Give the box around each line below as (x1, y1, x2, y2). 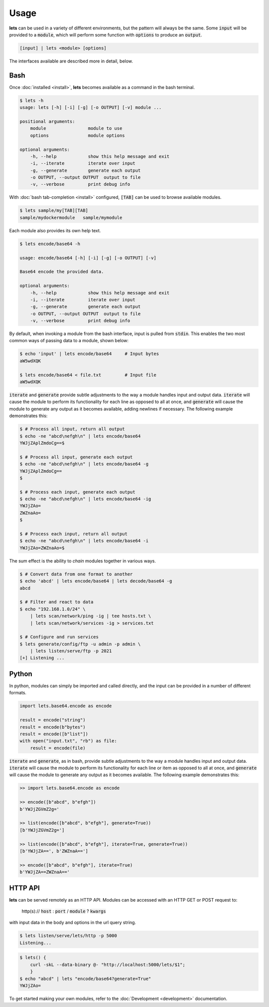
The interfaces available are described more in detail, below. (9, 58, 133, 64)
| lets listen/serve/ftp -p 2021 (30, 648, 112, 654)
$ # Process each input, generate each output (19, 489, 135, 495)
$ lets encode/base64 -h (19, 241, 81, 247)
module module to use (30, 125, 123, 131)
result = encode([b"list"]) (19, 731, 88, 737)
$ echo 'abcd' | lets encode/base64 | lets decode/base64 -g (19, 578, 172, 584)
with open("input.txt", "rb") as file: (19, 738, 117, 744)
